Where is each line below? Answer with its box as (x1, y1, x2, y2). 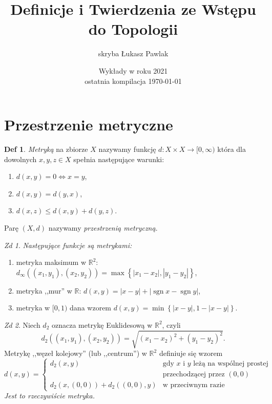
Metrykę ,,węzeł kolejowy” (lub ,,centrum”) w (4, 348, 147, 358)
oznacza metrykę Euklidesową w (51, 319, 153, 330)
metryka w (16, 302, 50, 313)
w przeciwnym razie (162, 381, 225, 389)
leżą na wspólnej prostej (193, 360, 268, 367)
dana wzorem (70, 302, 112, 313)
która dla (217, 144, 246, 154)
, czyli (162, 319, 181, 330)
